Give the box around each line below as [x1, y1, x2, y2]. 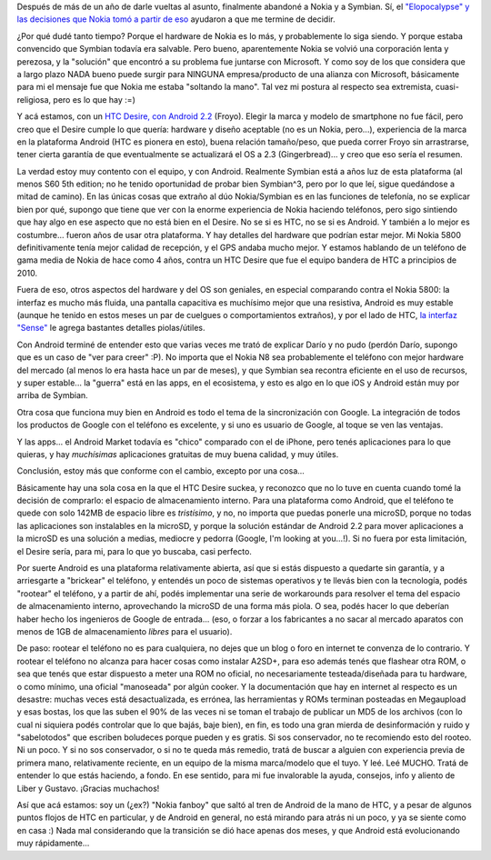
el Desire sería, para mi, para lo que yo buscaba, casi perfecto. [16, 545, 252, 556]
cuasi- [435, 82, 459, 93]
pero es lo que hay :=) [53, 94, 135, 105]
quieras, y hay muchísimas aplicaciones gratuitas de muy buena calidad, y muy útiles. [16, 448, 339, 459]
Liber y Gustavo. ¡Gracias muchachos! [16, 783, 160, 794]
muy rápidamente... [16, 837, 90, 849]
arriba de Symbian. [16, 390, 88, 401]
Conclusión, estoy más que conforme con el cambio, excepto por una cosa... [16, 465, 305, 476]
